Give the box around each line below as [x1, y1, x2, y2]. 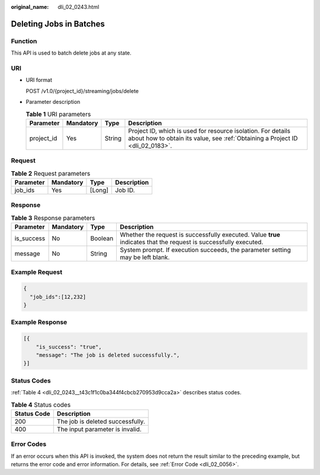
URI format [25, 76, 53, 84]
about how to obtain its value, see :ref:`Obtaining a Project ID [128, 134, 298, 142]
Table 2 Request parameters [11, 169, 91, 177]
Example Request [11, 268, 62, 276]
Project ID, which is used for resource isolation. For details [128, 126, 290, 135]
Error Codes [11, 440, 47, 448]
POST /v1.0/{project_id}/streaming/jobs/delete [25, 87, 139, 94]
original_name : [11, 4, 49, 10]
